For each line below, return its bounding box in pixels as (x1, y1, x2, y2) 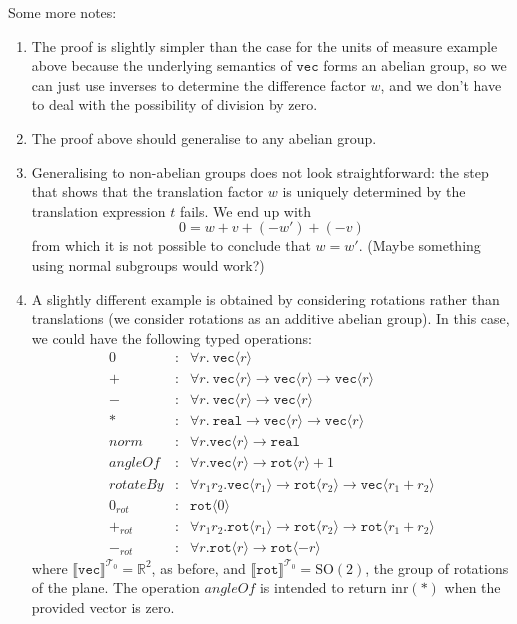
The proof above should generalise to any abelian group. (31, 127, 377, 148)
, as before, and (151, 557, 246, 578)
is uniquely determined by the (282, 181, 466, 202)
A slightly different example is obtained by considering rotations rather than (31, 288, 500, 309)
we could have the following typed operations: (31, 327, 312, 348)
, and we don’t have (380, 74, 502, 95)
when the (444, 577, 501, 598)
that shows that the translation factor (31, 181, 264, 202)
